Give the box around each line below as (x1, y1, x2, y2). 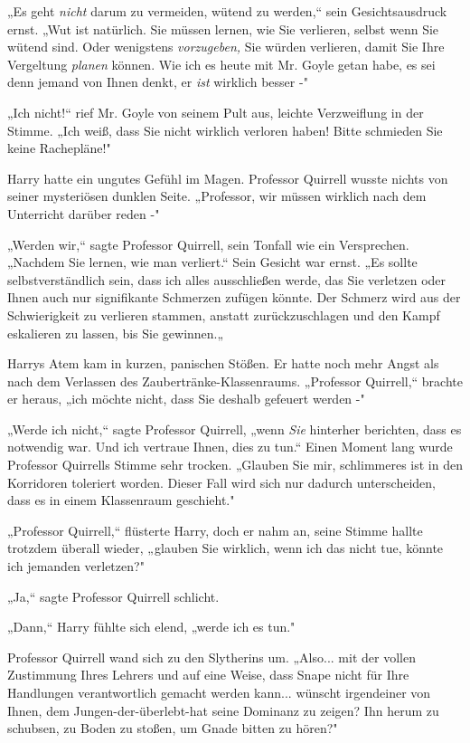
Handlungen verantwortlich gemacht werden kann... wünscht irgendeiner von (7, 683, 431, 701)
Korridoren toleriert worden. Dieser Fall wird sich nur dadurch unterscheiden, (7, 472, 436, 491)
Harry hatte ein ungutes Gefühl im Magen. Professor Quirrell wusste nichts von (7, 168, 448, 187)
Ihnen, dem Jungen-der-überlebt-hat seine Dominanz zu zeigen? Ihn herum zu (7, 700, 439, 719)
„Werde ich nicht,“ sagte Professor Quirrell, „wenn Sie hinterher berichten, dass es (7, 419, 462, 438)
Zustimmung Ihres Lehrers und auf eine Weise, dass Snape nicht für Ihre (7, 665, 409, 684)
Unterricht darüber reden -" (7, 204, 160, 223)
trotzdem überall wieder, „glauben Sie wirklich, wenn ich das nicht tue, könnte (7, 538, 444, 557)
